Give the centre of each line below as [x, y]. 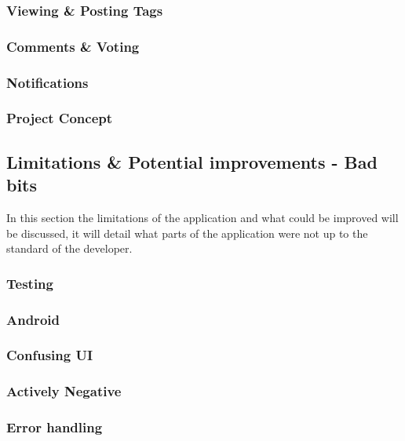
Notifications [47, 82]
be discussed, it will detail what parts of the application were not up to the [187, 233]
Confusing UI [50, 355]
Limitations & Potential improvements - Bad [192, 161]
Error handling [55, 427]
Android [33, 319]
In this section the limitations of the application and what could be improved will [202, 217]
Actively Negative [64, 391]
